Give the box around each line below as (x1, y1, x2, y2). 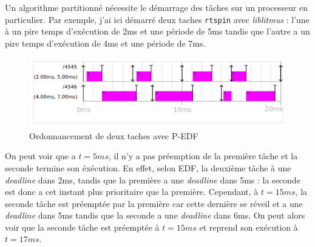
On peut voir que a (5, 150, 76, 162)
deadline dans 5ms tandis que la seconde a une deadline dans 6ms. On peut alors (5, 209, 305, 222)
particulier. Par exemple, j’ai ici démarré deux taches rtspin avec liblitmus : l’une (5, 13, 310, 25)
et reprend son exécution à (199, 220, 298, 233)
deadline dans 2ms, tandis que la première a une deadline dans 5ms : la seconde (5, 173, 300, 186)
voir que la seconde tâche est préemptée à (5, 220, 160, 233)
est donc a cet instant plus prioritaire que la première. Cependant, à (5, 185, 259, 198)
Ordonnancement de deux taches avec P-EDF (29, 129, 198, 142)
